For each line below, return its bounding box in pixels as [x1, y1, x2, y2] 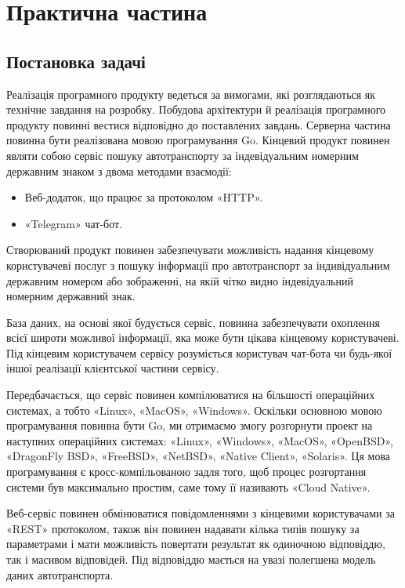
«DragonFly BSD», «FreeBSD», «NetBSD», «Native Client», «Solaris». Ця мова [6, 448, 391, 464]
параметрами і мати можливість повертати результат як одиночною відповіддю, [6, 535, 385, 552]
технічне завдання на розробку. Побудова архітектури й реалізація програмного [6, 101, 386, 118]
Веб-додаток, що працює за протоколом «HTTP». [24, 189, 263, 205]
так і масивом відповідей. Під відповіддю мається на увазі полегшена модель [6, 551, 376, 568]
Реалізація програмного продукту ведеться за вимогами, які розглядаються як [6, 85, 376, 102]
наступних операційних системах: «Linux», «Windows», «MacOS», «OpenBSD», [6, 432, 393, 448]
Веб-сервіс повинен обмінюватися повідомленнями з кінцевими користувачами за [6, 505, 396, 521]
